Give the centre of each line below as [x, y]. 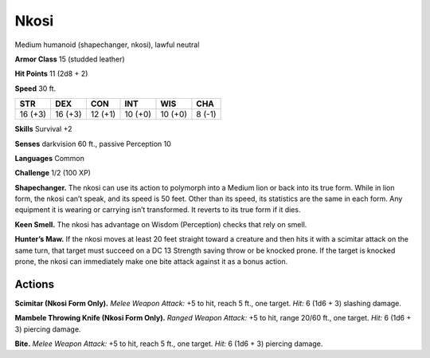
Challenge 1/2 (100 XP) [53, 173]
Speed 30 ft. [35, 89]
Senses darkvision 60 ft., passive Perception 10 [93, 144]
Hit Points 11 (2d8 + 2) [51, 74]
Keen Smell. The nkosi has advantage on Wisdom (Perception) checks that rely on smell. [161, 224]
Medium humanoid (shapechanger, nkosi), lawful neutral [107, 45]
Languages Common [50, 158]
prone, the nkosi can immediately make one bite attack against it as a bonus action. [151, 262]
